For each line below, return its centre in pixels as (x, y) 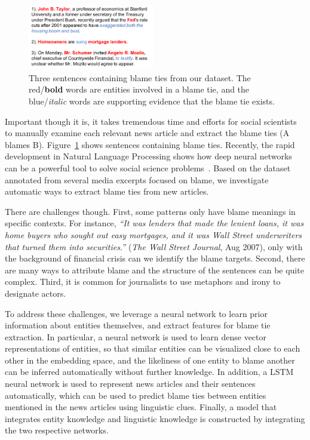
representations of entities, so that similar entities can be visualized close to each (153, 348)
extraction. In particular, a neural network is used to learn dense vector (136, 336)
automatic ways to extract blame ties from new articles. (107, 191)
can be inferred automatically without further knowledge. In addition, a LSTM (149, 372)
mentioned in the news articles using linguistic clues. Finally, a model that (141, 407)
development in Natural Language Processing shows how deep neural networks (148, 156)
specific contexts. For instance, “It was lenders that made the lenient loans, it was (154, 223)
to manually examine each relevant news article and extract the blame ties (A (147, 133)
